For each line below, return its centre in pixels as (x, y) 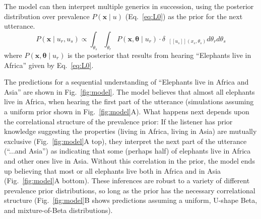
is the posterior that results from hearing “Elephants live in (159, 55)
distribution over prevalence (47, 16)
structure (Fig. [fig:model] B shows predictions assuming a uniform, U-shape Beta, (131, 200)
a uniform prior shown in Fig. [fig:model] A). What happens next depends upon (127, 111)
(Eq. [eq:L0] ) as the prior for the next (184, 16)
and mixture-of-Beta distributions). (58, 210)
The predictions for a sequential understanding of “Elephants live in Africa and (126, 82)
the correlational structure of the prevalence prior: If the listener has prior (118, 121)
